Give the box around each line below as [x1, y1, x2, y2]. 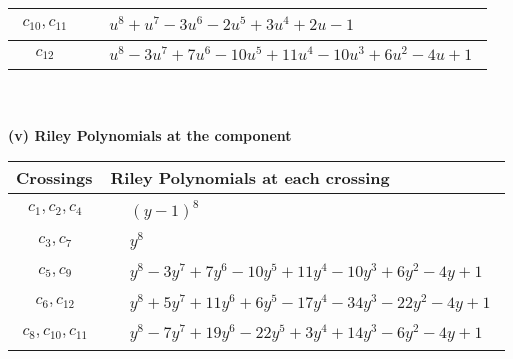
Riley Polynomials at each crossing [110, 166, 390, 190]
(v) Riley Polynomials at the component [8, 124, 292, 145]
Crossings [16, 166, 93, 190]
